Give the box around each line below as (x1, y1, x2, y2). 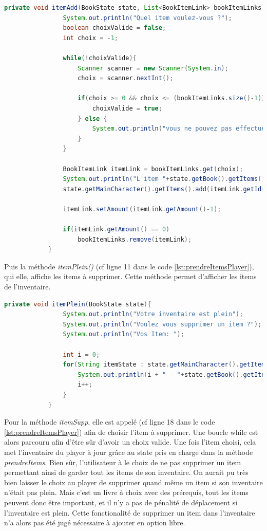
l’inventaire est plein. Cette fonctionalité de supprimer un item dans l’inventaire (4, 507, 255, 518)
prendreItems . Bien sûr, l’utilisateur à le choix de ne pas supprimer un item (4, 456, 241, 467)
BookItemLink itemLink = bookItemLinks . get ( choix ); (63, 165, 243, 173)
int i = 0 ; (63, 351, 100, 358)
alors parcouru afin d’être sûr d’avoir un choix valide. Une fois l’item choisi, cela (4, 436, 256, 447)
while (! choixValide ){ (63, 54, 137, 62)
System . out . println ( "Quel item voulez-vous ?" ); (63, 14, 232, 22)
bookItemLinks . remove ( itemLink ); (78, 235, 192, 243)
